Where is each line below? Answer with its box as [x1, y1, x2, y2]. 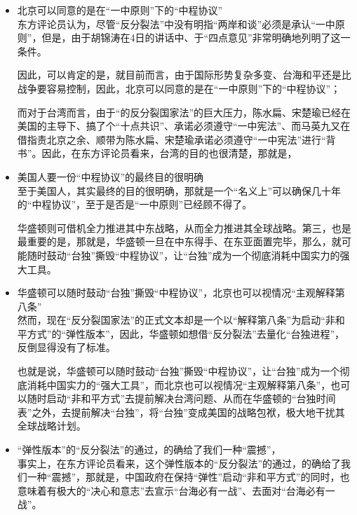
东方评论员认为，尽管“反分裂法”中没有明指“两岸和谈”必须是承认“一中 [17, 16, 335, 31]
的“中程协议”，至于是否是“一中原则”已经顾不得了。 [17, 197, 252, 212]
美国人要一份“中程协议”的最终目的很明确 [17, 169, 204, 184]
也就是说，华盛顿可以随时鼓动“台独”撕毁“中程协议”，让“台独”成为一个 [17, 364, 340, 378]
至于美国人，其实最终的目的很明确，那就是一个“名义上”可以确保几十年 [17, 183, 342, 198]
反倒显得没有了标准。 [17, 340, 116, 355]
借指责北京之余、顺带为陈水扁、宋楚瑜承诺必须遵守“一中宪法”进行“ [17, 132, 326, 146]
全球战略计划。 [17, 418, 86, 433]
